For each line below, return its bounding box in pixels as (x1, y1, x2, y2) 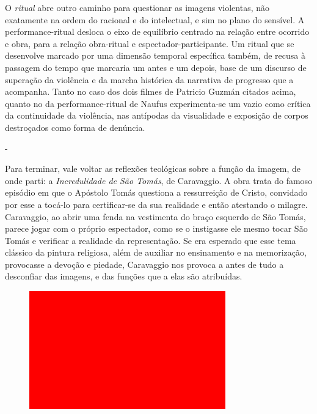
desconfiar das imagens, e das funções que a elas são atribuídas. (5, 270, 242, 283)
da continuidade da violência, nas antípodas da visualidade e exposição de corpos (5, 109, 308, 122)
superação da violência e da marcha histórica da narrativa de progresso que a (5, 73, 294, 86)
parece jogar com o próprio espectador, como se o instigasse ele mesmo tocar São (5, 222, 308, 235)
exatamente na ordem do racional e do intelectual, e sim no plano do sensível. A (5, 13, 305, 26)
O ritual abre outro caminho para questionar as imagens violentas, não (5, 1, 269, 13)
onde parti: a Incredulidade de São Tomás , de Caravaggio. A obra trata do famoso (5, 174, 313, 187)
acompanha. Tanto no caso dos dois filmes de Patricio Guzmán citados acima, (5, 85, 296, 98)
